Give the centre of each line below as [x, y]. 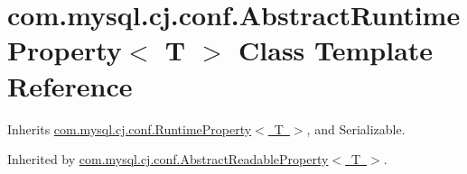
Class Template [336, 50]
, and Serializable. [356, 128]
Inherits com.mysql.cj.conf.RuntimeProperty [130, 128]
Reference [70, 85]
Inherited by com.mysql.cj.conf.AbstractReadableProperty [168, 159]
